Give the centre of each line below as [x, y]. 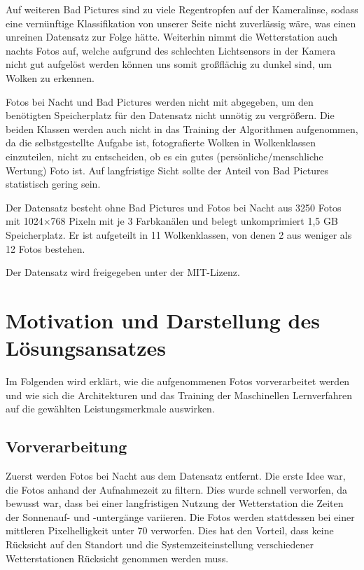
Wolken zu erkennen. [50, 77]
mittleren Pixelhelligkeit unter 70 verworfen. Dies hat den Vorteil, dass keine [170, 530]
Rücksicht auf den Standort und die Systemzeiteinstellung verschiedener [160, 544]
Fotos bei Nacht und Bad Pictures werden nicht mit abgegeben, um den [160, 101]
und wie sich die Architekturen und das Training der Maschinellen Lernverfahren [179, 395]
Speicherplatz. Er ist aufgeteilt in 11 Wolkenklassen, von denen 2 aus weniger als [179, 234]
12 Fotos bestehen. [45, 248]
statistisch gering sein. [53, 184]
